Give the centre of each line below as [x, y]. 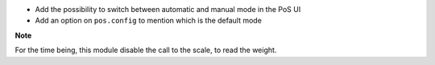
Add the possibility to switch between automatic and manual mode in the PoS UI [168, 9]
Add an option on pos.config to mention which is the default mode [148, 21]
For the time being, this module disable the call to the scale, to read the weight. [146, 50]
